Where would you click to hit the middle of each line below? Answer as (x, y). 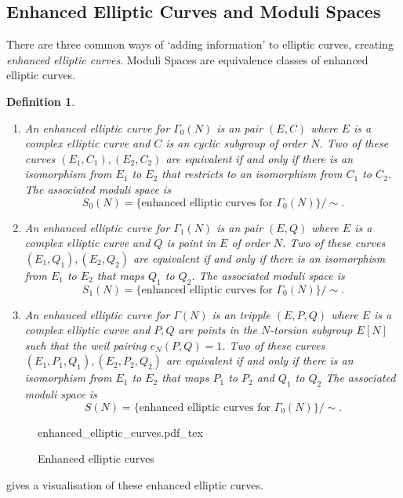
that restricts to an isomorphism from (252, 174)
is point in (191, 243)
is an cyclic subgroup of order (236, 143)
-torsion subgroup (311, 330)
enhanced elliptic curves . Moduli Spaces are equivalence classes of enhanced (187, 59)
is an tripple (241, 314)
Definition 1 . (41, 101)
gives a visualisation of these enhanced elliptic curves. (135, 484)
